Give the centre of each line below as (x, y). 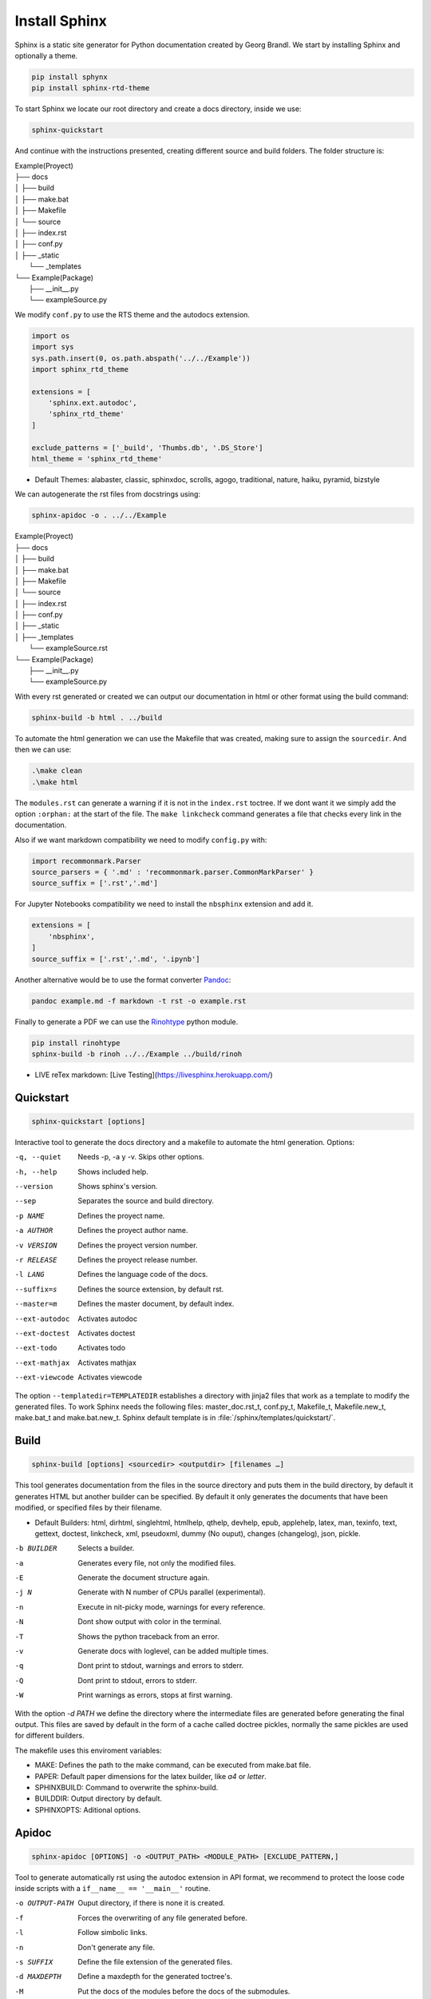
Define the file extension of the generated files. (155, 1962)
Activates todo (102, 1348)
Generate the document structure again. (144, 1578)
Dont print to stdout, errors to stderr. (137, 1680)
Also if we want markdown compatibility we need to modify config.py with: (141, 840)
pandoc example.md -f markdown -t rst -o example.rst (139, 1001)
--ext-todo (36, 1348)
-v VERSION (36, 1245)
